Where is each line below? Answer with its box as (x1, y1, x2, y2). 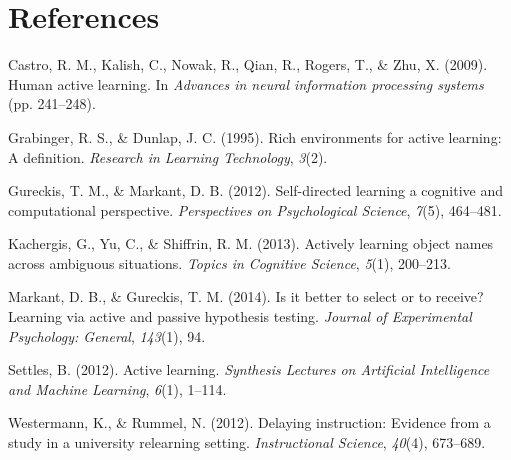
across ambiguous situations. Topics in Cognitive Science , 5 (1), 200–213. (8, 252, 451, 273)
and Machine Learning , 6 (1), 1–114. (8, 378, 227, 399)
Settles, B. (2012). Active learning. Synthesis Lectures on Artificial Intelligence (8, 359, 490, 380)
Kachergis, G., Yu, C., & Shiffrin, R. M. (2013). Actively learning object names (8, 233, 494, 254)
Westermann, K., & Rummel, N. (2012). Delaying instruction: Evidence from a (8, 412, 491, 433)
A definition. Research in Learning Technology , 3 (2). (8, 146, 328, 167)
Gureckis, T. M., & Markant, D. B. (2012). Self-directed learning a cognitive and (8, 180, 504, 201)
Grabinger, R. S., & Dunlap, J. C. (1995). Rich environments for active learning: (8, 126, 502, 147)
